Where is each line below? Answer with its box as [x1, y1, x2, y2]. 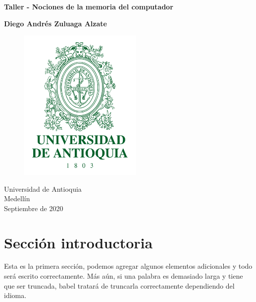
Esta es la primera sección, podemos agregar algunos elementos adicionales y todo [4, 261, 253, 271]
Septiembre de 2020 [4, 203, 63, 213]
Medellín [4, 193, 30, 204]
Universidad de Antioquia [4, 183, 82, 194]
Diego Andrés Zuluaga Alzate [4, 18, 107, 28]
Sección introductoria [4, 232, 153, 252]
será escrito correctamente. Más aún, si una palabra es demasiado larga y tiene [4, 271, 243, 281]
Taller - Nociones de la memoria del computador [4, 1, 173, 11]
